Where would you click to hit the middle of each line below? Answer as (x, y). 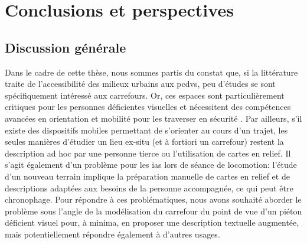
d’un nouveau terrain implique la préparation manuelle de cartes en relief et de (147, 176)
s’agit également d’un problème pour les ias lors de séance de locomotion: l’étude (151, 165)
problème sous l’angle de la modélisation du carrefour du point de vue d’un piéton (153, 211)
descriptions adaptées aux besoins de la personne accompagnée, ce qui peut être (149, 188)
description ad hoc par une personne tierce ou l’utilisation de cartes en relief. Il (148, 153)
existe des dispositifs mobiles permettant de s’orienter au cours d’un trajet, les (146, 130)
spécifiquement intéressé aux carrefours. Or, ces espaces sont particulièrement (145, 95)
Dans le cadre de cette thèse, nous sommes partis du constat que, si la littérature (151, 72)
